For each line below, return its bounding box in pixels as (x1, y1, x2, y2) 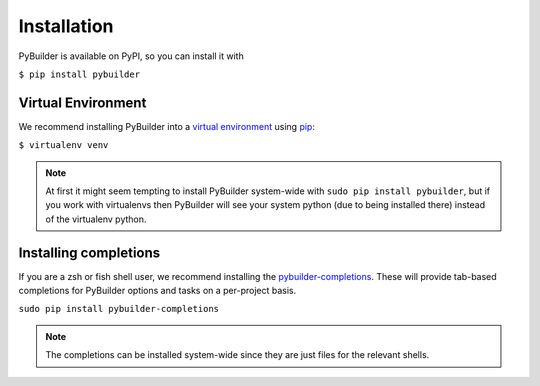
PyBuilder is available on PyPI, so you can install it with (18, 50, 244, 62)
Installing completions (18, 244, 161, 261)
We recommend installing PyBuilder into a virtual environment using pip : (18, 120, 315, 132)
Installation (18, 15, 114, 37)
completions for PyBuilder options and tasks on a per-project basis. (18, 285, 297, 297)
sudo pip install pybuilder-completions (18, 303, 220, 315)
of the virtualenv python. (45, 213, 147, 225)
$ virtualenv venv (18, 140, 109, 151)
